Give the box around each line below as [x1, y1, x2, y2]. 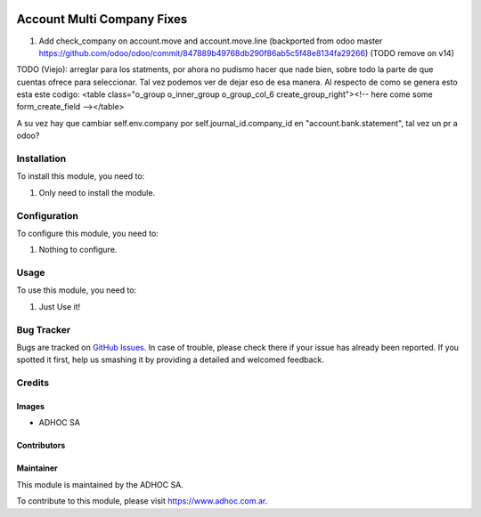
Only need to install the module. [38, 187, 156, 198]
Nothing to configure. [38, 245, 118, 255]
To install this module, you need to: [16, 171, 145, 182]
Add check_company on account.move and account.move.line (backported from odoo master [38, 36, 383, 46]
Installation [16, 152, 67, 165]
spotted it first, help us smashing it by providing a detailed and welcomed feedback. [16, 354, 324, 365]
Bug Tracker [16, 323, 71, 335]
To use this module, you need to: [16, 285, 137, 295]
